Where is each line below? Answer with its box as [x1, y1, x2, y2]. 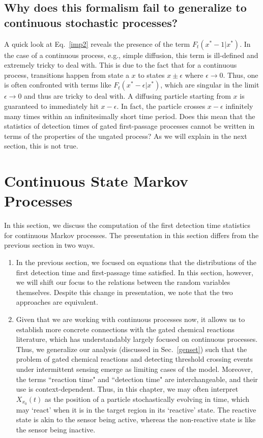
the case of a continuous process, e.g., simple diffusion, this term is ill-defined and [4, 49, 258, 60]
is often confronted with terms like [4, 79, 111, 90]
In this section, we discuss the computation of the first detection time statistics [4, 220, 251, 230]
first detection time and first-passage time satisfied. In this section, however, [16, 267, 253, 277]
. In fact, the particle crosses [116, 100, 206, 111]
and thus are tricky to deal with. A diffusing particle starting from [24, 91, 231, 101]
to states [138, 69, 165, 80]
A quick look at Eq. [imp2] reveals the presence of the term [4, 38, 190, 49]
